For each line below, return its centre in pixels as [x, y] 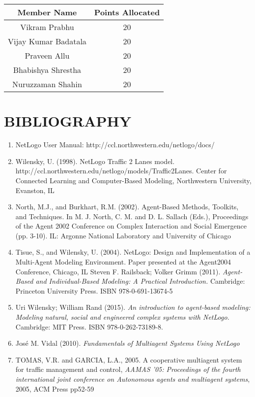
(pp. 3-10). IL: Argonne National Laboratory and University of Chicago [123, 235]
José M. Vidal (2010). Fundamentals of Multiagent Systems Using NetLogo [127, 343]
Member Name [47, 12]
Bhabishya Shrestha [47, 70]
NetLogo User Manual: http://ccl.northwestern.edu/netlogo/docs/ [115, 145]
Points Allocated [127, 12]
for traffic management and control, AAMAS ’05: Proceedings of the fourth [128, 369]
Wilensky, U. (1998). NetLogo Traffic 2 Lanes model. [95, 161]
